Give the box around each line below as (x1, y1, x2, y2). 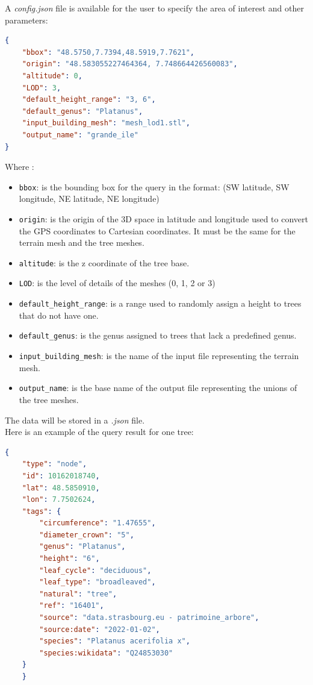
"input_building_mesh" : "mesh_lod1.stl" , (22, 119, 190, 128)
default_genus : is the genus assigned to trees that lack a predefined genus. (19, 329, 297, 342)
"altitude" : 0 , (22, 71, 82, 80)
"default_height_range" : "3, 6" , (22, 95, 156, 104)
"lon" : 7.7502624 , (22, 495, 96, 504)
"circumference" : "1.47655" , (39, 519, 156, 528)
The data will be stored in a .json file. (5, 413, 145, 426)
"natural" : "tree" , (39, 589, 117, 598)
